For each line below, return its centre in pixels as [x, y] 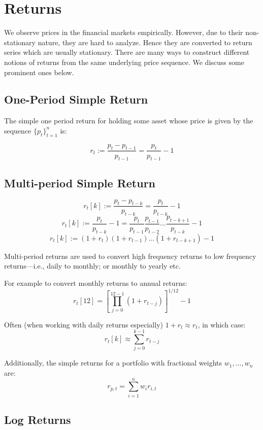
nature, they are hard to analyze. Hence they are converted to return [145, 42]
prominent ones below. [39, 72]
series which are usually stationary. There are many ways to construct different [127, 52]
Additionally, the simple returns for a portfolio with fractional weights [113, 363]
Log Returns [38, 420]
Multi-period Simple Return [80, 183]
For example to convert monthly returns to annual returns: [96, 283]
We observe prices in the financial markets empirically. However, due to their [124, 32]
